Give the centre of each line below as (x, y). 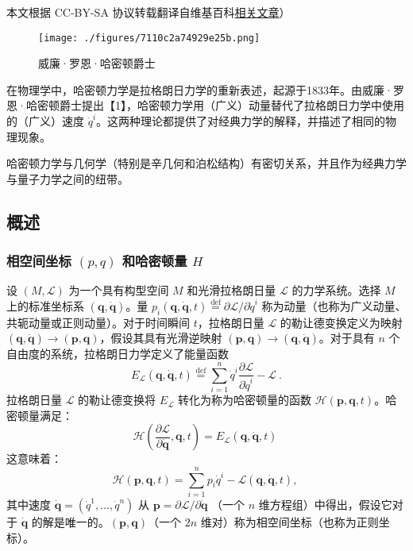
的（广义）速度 (45, 121)
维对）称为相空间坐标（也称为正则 (289, 522)
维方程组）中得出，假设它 (325, 505)
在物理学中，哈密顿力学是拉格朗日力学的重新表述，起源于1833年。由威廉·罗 (205, 89)
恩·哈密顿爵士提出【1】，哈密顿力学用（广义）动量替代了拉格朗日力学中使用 (205, 105)
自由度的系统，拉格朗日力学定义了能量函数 (118, 354)
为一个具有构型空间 (119, 290)
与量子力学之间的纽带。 (68, 178)
